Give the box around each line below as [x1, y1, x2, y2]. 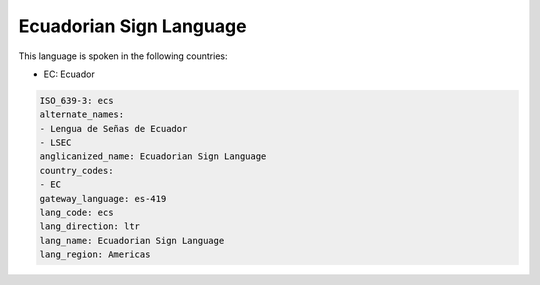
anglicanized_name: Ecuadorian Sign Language [39, 151, 267, 162]
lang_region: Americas [39, 249, 151, 260]
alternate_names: [39, 109, 125, 120]
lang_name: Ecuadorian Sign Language [39, 235, 225, 246]
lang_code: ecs [39, 207, 114, 219]
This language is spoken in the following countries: [18, 50, 228, 62]
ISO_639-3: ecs [39, 95, 114, 106]
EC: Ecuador [43, 68, 95, 80]
